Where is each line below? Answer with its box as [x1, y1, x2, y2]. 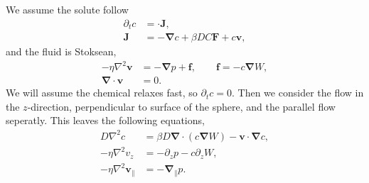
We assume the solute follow [6, 2, 129, 16]
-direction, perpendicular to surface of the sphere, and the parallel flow [27, 99, 336, 113]
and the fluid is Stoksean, [6, 44, 117, 59]
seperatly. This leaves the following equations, [6, 113, 205, 128]
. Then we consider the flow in [232, 85, 364, 100]
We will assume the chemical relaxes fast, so [6, 85, 198, 100]
